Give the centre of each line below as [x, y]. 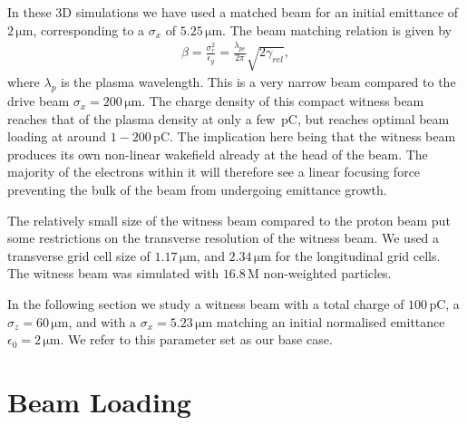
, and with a [102, 321]
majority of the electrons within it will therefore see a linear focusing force [214, 172]
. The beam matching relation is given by [337, 29]
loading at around [57, 136]
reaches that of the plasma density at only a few [141, 118]
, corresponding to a [89, 29]
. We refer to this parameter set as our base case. [196, 339]
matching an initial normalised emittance [331, 321]
